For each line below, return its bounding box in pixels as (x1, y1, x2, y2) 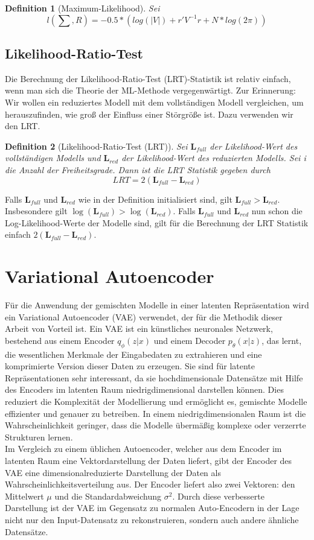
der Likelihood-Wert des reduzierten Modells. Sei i (121, 151, 306, 164)
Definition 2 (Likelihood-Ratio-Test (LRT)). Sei (5, 139, 188, 152)
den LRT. (5, 119, 40, 132)
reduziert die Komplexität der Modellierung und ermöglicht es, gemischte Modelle (5, 395, 307, 407)
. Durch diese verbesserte (172, 489, 264, 502)
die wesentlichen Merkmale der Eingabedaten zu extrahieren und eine (5, 348, 262, 360)
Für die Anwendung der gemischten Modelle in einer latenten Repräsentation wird (5, 299, 309, 311)
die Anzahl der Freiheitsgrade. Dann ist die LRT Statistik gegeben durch (5, 163, 271, 176)
